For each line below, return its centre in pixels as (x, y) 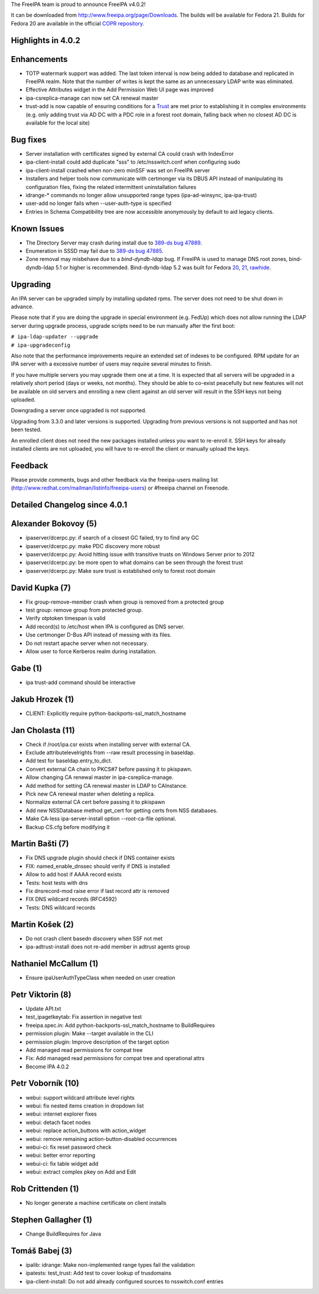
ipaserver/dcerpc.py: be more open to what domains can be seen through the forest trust (134, 563)
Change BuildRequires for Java (64, 1234)
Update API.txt (43, 1008)
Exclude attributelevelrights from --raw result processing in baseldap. (110, 752)
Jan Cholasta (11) (43, 730)
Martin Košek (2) (42, 924)
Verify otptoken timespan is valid (66, 618)
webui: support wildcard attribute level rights (80, 1097)
